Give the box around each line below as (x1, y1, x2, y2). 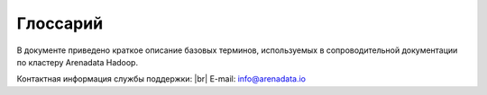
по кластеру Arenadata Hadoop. (16, 56, 139, 67)
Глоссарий (16, 13, 104, 33)
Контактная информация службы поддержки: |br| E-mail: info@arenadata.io (16, 73, 307, 84)
